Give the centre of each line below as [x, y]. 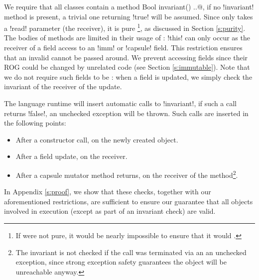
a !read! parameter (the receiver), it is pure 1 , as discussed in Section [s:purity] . [125, 27]
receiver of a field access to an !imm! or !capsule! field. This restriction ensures [123, 48]
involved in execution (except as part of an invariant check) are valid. [110, 211]
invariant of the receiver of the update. [63, 86]
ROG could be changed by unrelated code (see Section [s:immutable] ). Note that [127, 67]
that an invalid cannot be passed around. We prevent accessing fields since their [126, 57]
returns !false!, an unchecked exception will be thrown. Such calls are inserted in [126, 113]
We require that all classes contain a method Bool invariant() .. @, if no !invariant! [129, 6]
